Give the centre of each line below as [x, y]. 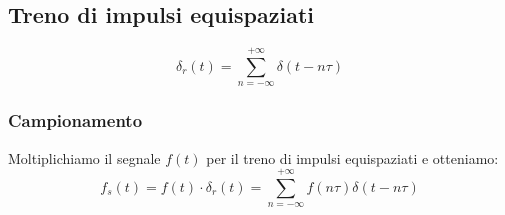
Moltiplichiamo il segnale [84, 157]
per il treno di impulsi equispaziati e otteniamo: [352, 157]
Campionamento [75, 120]
